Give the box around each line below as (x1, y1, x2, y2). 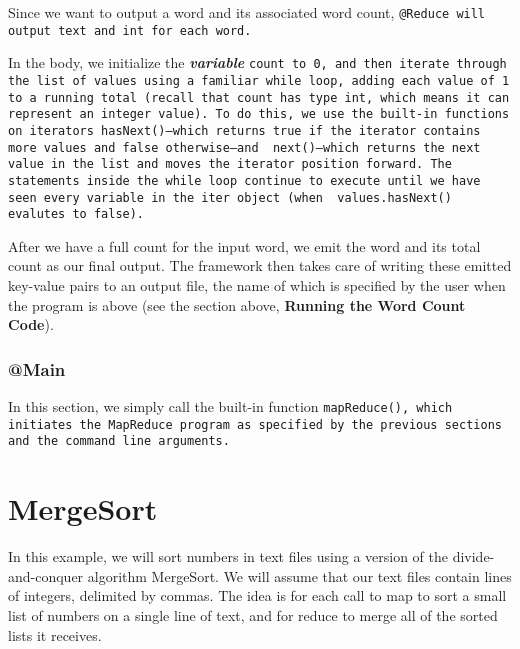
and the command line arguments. (8, 434, 230, 449)
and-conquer (8, 565, 84, 586)
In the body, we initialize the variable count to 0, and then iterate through (8, 52, 507, 73)
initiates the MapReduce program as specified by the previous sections (8, 417, 502, 432)
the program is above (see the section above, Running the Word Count (8, 294, 466, 315)
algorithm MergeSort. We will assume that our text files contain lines (87, 565, 512, 586)
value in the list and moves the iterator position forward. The (8, 157, 452, 172)
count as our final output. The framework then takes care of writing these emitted (8, 255, 512, 276)
